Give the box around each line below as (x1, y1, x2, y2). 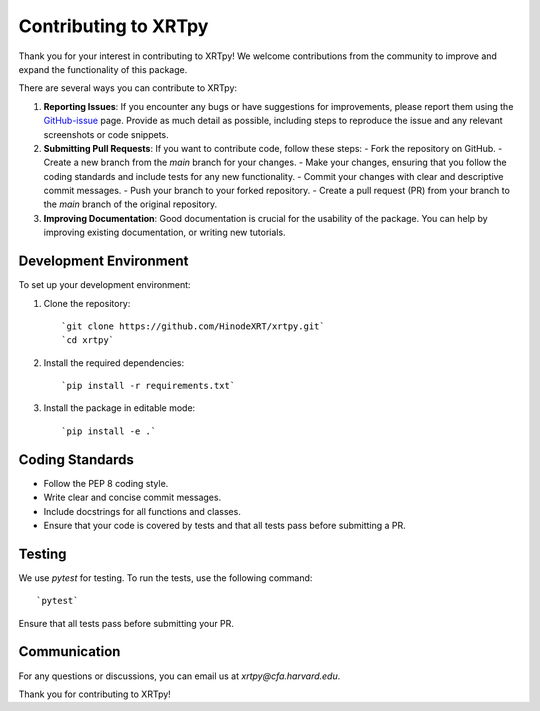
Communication (18, 643, 121, 660)
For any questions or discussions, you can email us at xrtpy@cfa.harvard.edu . (18, 670, 341, 682)
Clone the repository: (43, 297, 131, 309)
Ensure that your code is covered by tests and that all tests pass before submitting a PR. (43, 519, 407, 531)
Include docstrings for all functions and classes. (43, 505, 242, 517)
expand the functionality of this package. (18, 63, 188, 75)
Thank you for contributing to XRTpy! (18, 688, 172, 700)
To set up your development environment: (18, 279, 191, 291)
